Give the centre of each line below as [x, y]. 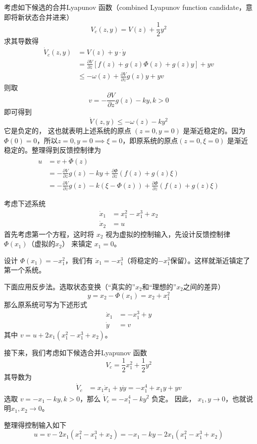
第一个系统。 [25, 270]
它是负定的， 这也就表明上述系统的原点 [68, 131]
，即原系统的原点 [150, 140]
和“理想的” [159, 286]
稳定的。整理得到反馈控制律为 [52, 150]
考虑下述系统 [25, 203]
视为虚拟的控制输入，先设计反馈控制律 [168, 234]
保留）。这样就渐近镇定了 [210, 260]
